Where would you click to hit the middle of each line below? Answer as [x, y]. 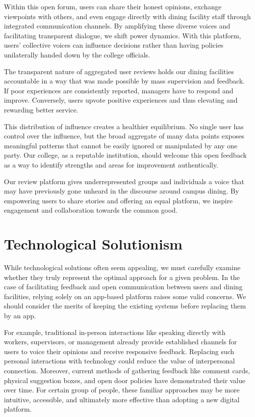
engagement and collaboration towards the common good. [91, 210]
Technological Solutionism [93, 244]
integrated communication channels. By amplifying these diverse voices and [117, 26]
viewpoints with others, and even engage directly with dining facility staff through [127, 16]
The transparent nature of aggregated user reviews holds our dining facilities [119, 71]
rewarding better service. [41, 109]
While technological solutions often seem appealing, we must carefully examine [122, 267]
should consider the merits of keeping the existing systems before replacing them [125, 306]
